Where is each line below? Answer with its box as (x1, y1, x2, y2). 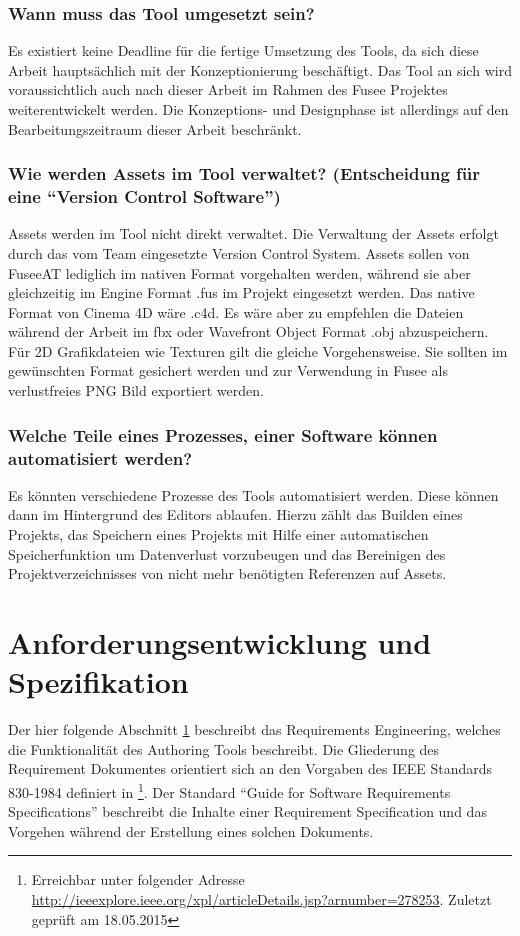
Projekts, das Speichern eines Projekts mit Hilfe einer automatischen (8, 524, 429, 544)
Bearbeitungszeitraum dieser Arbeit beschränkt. (8, 118, 302, 139)
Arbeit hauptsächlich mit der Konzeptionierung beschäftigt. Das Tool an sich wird (8, 59, 512, 80)
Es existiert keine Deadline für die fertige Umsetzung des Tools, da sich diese (8, 40, 479, 61)
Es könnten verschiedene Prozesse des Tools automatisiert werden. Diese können (8, 484, 499, 505)
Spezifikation (8, 661, 189, 702)
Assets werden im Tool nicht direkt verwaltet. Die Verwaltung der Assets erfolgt (8, 223, 499, 244)
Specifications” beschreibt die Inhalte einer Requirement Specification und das (8, 801, 487, 822)
